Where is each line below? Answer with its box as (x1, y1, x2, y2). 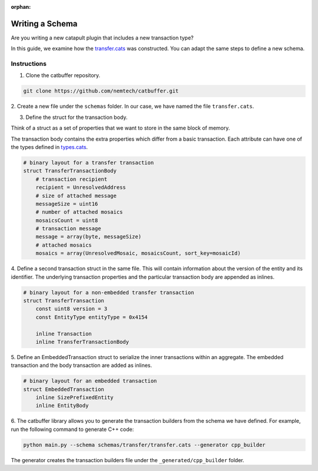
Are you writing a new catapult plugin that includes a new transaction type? (11, 34, 194, 41)
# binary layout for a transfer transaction (23, 159, 154, 166)
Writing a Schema (11, 18, 78, 29)
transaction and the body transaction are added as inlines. (11, 362, 153, 369)
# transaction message (35, 225, 101, 232)
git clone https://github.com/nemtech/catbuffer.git (23, 88, 179, 94)
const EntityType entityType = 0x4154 (35, 314, 148, 320)
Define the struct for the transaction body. (25, 114, 128, 121)
